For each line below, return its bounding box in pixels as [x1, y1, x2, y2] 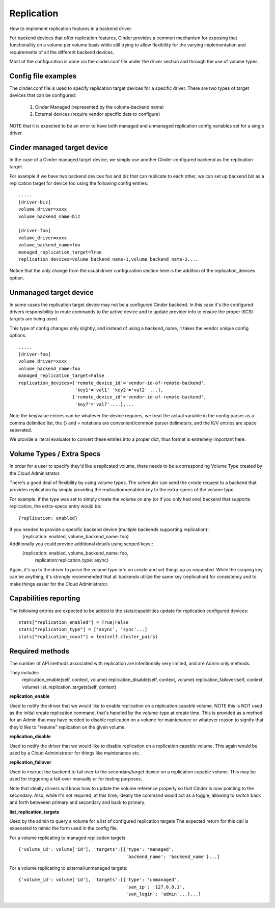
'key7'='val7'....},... [74, 401, 134, 407]
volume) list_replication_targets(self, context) [22, 684, 117, 690]
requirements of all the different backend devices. [9, 49, 114, 55]
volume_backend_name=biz [18, 213, 80, 219]
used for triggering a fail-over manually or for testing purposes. [9, 776, 143, 782]
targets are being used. [9, 316, 59, 322]
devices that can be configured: [9, 92, 76, 98]
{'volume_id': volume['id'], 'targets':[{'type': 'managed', [18, 847, 174, 852]
